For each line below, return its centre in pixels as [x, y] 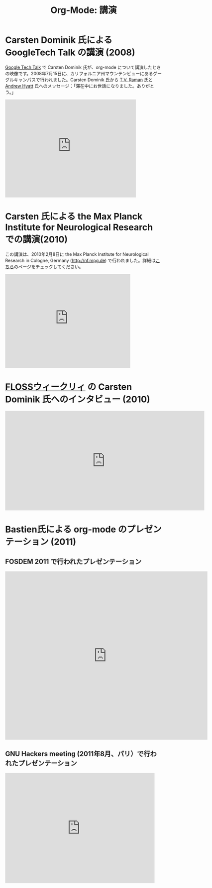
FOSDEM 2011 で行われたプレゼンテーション [73, 562]
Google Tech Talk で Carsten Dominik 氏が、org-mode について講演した [79, 67]
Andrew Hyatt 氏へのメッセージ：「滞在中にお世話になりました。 [71, 86]
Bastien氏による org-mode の [66, 529]
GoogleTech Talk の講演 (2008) [70, 53]
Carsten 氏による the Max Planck [74, 217]
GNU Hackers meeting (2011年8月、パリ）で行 [78, 754]
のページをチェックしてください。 [49, 266]
